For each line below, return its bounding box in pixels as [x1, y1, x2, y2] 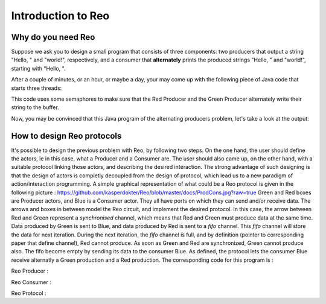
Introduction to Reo [11, 9, 110, 22]
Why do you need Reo [11, 32, 95, 42]
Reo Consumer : [11, 278, 51, 286]
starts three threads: [11, 84, 62, 92]
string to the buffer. [11, 104, 60, 111]
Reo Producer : [11, 267, 48, 274]
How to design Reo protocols [11, 130, 122, 141]
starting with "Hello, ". [11, 65, 66, 72]
